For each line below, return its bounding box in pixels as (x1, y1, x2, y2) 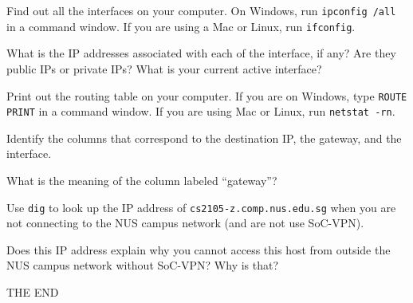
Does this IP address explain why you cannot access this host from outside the (6, 241, 391, 258)
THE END (6, 284, 59, 301)
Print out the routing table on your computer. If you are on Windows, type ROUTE (6, 87, 407, 104)
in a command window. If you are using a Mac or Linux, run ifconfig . (6, 18, 356, 34)
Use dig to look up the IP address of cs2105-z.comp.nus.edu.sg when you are (6, 199, 396, 215)
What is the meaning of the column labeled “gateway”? (6, 172, 277, 188)
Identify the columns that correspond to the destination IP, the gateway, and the (6, 129, 402, 146)
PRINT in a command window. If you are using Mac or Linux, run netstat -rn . (6, 103, 395, 120)
